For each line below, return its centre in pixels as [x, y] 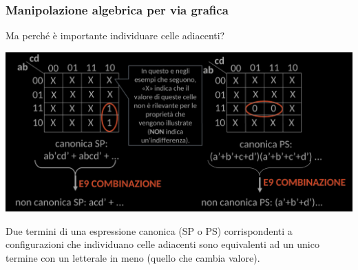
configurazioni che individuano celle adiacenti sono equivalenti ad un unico [162, 244]
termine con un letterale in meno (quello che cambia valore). [133, 257]
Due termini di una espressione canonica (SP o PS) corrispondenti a [149, 230]
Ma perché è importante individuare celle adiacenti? [115, 35]
